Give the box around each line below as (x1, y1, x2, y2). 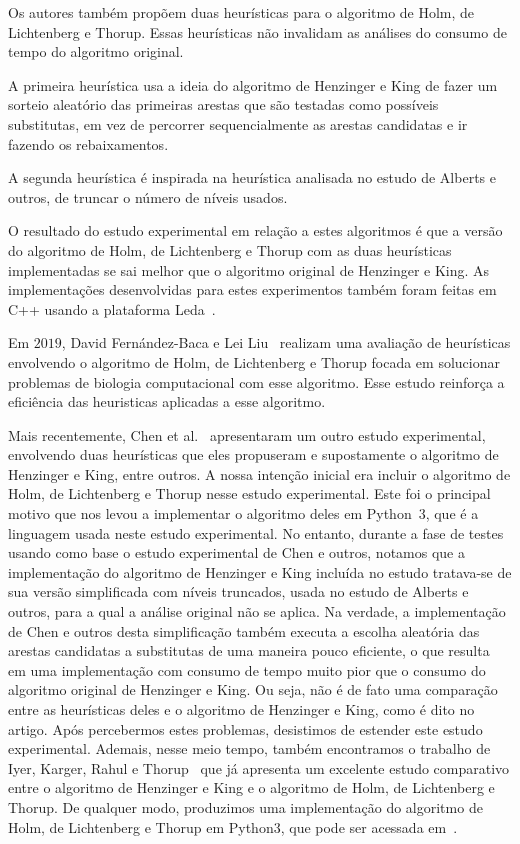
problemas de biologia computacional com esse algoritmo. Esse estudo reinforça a (8, 371, 505, 392)
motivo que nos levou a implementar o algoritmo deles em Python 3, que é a (8, 503, 479, 524)
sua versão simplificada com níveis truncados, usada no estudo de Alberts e (8, 581, 469, 602)
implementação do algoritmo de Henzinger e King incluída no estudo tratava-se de (8, 561, 512, 582)
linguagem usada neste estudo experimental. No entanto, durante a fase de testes (8, 522, 504, 543)
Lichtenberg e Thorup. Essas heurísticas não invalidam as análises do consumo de (8, 21, 507, 42)
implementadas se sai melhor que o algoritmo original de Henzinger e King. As (8, 259, 490, 280)
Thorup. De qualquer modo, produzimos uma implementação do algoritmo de (8, 796, 483, 817)
